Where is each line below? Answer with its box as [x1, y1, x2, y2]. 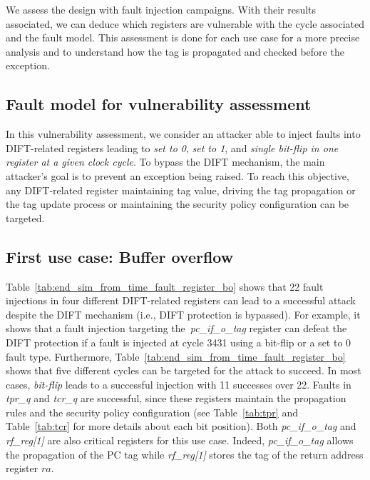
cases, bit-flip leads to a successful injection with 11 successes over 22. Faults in [6, 376, 351, 391]
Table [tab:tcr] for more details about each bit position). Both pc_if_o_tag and [6, 419, 356, 434]
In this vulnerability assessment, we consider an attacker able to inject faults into [6, 126, 361, 141]
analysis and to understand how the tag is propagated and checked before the [6, 44, 344, 59]
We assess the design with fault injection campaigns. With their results [6, 2, 317, 16]
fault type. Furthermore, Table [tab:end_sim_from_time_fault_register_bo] [6, 349, 346, 364]
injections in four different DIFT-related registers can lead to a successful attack [6, 293, 356, 308]
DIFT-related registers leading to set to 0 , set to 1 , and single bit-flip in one [6, 140, 339, 155]
